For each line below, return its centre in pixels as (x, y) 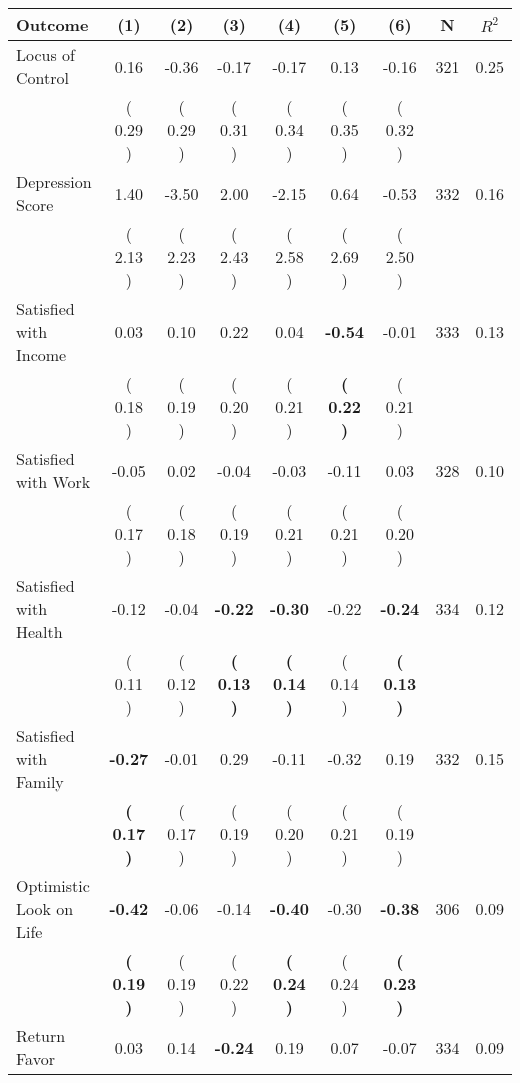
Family (40, 781)
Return (41, 1035)
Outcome (52, 24)
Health (39, 631)
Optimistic (53, 885)
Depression (54, 181)
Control (42, 77)
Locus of (45, 54)
